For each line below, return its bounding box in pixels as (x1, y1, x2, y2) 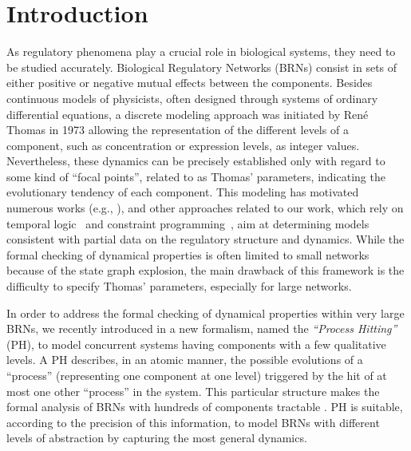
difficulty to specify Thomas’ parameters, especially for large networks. (6, 278, 352, 295)
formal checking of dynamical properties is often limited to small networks (6, 246, 370, 263)
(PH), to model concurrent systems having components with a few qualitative (6, 335, 386, 352)
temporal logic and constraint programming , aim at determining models (6, 215, 370, 231)
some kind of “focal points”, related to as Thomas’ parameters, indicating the (6, 168, 385, 184)
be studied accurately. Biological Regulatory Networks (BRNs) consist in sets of (6, 58, 397, 75)
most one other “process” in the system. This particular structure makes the (6, 382, 380, 399)
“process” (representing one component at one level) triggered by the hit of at (6, 367, 387, 383)
